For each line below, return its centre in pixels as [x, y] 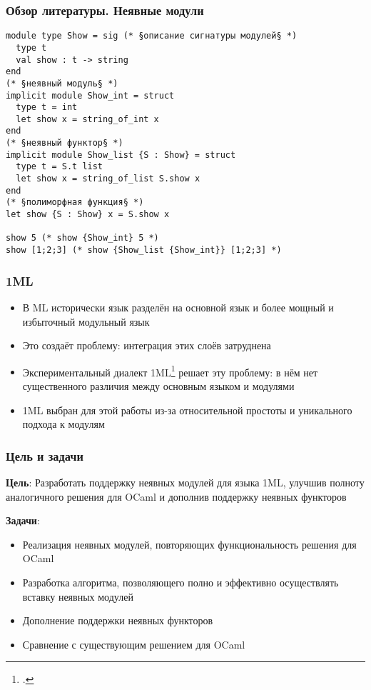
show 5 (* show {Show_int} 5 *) [82, 238]
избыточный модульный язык [86, 321]
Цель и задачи [45, 455]
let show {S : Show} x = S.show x [88, 215]
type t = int [47, 107]
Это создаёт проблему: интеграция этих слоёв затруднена [147, 345]
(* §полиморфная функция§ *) [75, 202]
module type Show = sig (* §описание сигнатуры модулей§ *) [152, 36]
